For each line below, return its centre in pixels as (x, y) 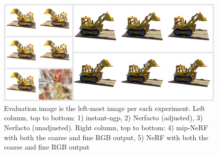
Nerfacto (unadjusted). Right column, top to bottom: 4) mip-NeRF (106, 128)
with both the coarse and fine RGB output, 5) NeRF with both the (106, 137)
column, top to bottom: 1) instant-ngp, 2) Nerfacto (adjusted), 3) (104, 118)
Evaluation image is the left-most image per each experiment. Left (105, 108)
